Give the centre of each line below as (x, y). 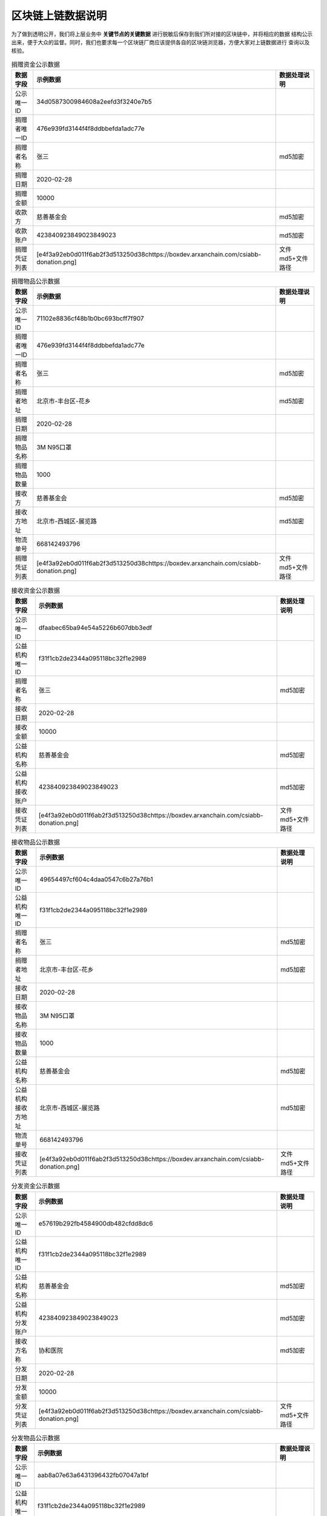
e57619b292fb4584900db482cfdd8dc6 (96, 1223)
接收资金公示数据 (36, 590)
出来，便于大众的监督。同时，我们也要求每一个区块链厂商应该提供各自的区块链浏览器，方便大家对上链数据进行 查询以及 (160, 42)
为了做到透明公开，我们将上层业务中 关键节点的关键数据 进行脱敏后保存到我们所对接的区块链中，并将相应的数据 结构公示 (162, 34)
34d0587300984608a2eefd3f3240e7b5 (94, 102)
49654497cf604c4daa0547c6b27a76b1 (97, 879)
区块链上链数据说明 (59, 16)
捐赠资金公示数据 (36, 64)
